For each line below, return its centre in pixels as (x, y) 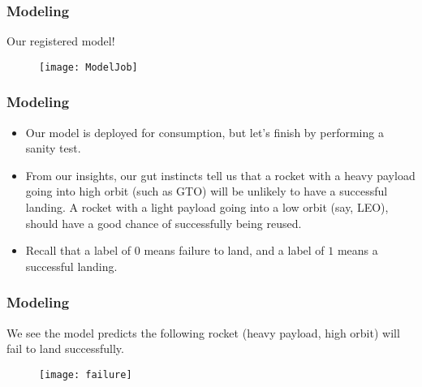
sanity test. (53, 148)
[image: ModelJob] (88, 67)
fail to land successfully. (65, 348)
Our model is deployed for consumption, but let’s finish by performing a (205, 132)
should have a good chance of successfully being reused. (164, 223)
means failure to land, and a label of (234, 250)
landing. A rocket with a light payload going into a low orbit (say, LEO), (207, 207)
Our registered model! (61, 41)
